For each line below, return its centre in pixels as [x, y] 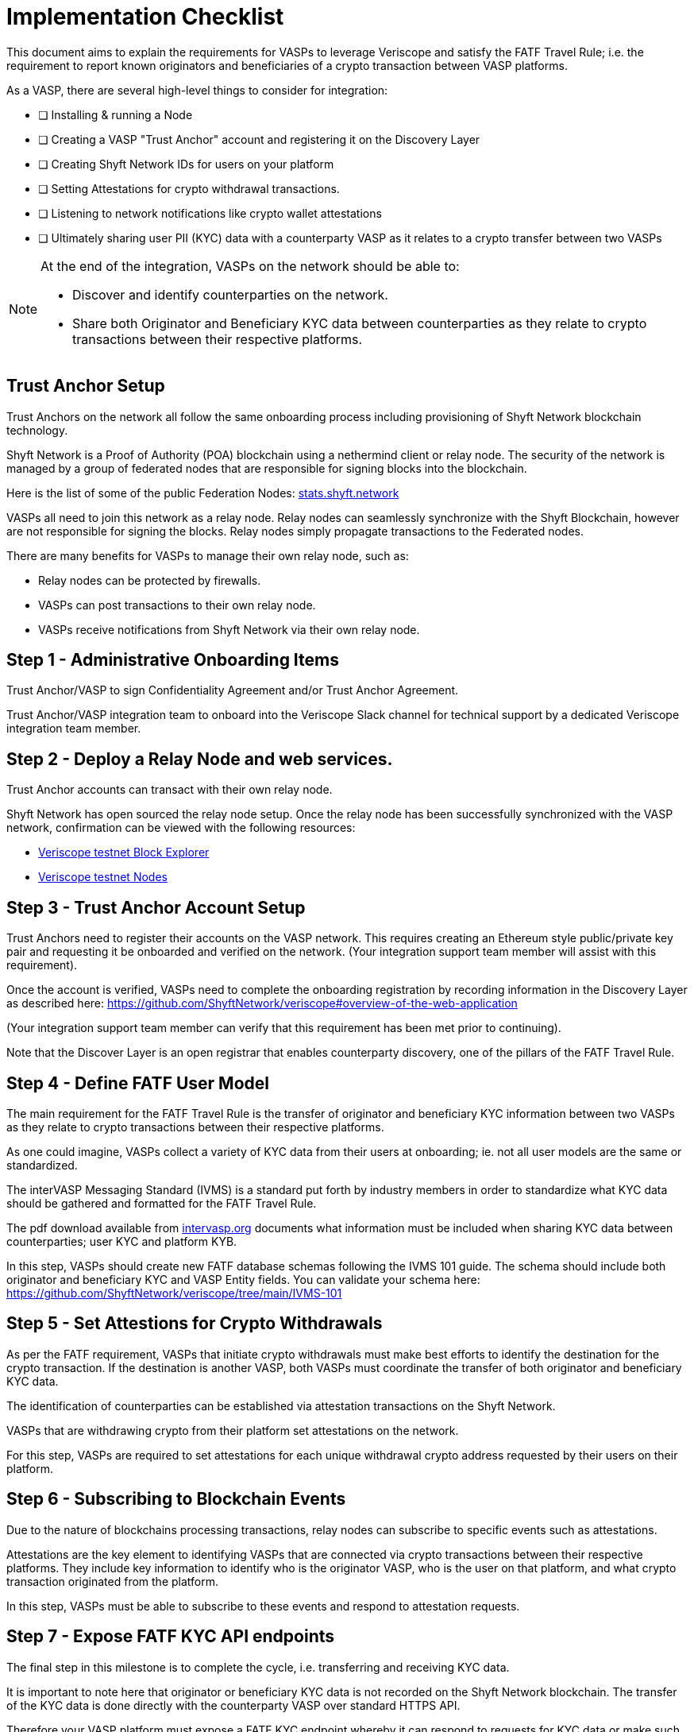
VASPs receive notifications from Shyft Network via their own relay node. [229, 629]
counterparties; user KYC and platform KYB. [122, 1241]
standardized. [42, 1165]
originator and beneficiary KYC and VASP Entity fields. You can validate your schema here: [243, 1279]
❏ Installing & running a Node [116, 114]
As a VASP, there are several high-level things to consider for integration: [197, 90]
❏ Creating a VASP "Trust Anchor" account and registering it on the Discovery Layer [259, 139]
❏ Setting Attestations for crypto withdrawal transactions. [189, 188]
